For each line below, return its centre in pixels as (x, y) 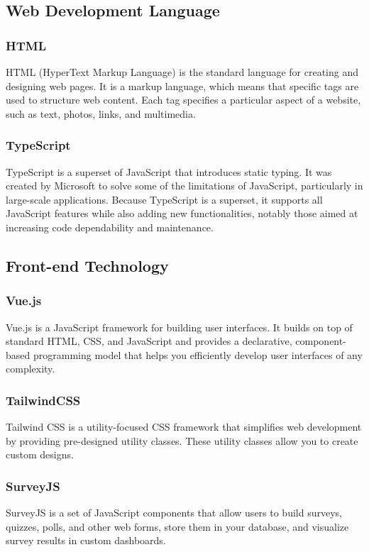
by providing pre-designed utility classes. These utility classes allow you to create (182, 440)
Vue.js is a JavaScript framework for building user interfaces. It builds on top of (179, 327)
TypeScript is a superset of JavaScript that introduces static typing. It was (169, 171)
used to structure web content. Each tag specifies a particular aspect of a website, (183, 100)
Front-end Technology (87, 265)
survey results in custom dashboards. (86, 540)
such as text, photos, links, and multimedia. (101, 113)
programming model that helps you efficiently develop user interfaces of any (198, 354)
